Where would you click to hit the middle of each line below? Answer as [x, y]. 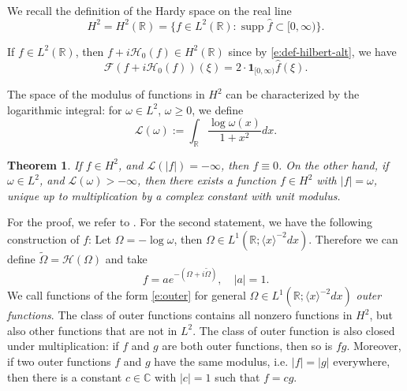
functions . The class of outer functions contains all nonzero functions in [180, 315]
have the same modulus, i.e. [221, 361]
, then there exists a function [207, 180]
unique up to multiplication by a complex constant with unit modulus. [174, 195]
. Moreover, [374, 346]
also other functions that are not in [92, 330]
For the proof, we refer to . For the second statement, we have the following [190, 222]
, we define [218, 109]
